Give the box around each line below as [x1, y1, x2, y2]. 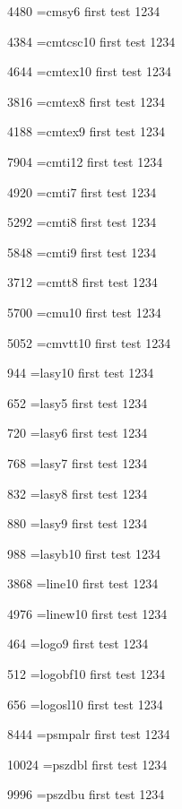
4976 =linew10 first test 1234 [7, 604, 168, 622]
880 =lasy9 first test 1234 [7, 514, 148, 533]
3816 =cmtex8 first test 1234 [7, 91, 165, 110]
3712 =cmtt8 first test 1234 [7, 273, 158, 291]
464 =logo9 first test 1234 [7, 634, 149, 653]
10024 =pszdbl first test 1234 [7, 754, 168, 773]
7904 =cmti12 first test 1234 [7, 152, 163, 170]
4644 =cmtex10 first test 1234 [7, 62, 171, 81]
